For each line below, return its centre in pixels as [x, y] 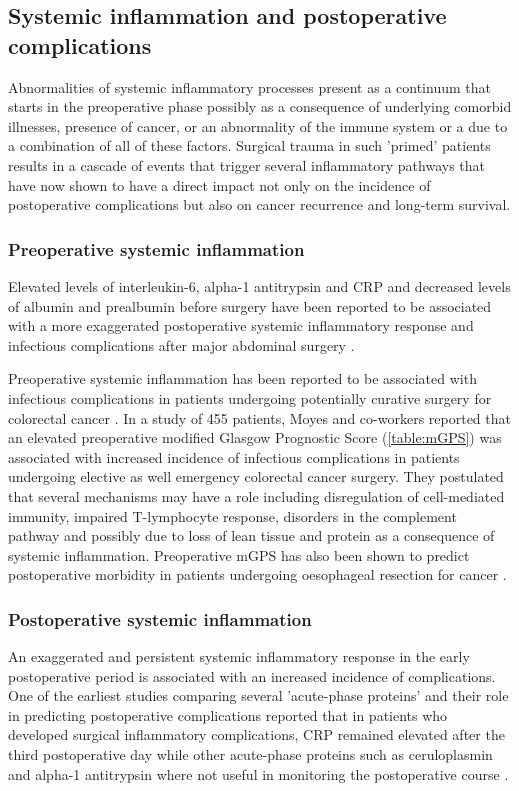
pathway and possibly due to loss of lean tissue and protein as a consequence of [251, 535]
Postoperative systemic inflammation [160, 618]
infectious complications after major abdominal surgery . [181, 344]
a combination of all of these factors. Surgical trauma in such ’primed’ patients [249, 145]
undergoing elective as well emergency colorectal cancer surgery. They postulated [256, 476]
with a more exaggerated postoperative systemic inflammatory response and [241, 325]
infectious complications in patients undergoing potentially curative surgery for [250, 397]
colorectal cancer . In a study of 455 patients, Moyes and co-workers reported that [259, 417]
